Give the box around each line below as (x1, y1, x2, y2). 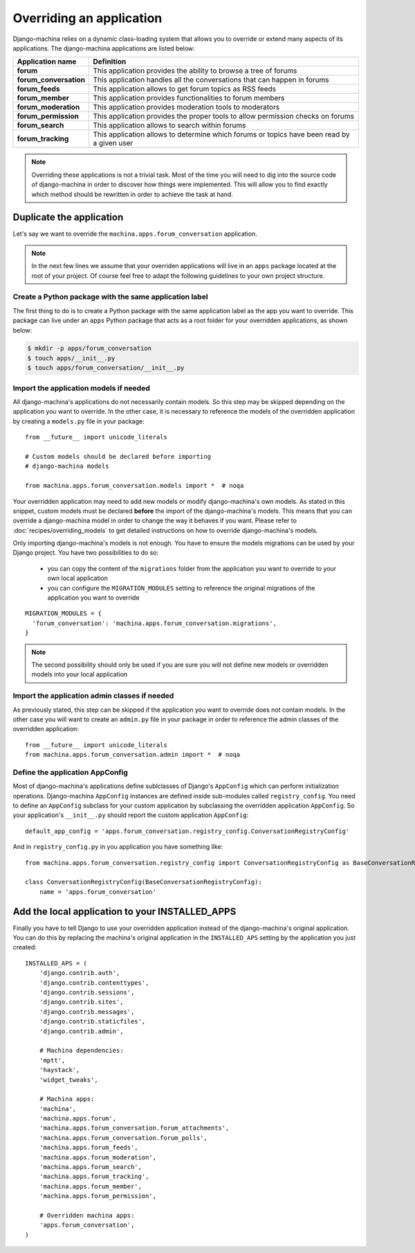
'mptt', (39, 1056, 66, 1064)
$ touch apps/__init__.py (27, 354, 116, 362)
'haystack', (39, 1066, 80, 1074)
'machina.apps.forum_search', (39, 1163, 142, 1171)
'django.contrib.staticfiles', (39, 1017, 146, 1026)
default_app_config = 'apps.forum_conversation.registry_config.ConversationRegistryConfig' (25, 827, 350, 835)
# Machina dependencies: (39, 1046, 124, 1055)
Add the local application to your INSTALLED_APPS (12, 905, 237, 918)
